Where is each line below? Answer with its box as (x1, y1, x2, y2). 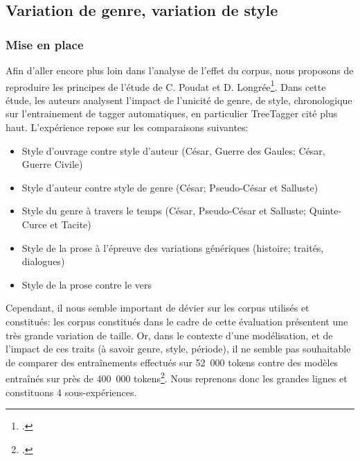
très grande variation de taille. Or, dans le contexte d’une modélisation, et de (6, 327, 333, 342)
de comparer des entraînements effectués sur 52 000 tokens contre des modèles (6, 355, 339, 369)
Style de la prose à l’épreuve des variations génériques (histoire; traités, (21, 240, 324, 255)
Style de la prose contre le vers (21, 277, 152, 291)
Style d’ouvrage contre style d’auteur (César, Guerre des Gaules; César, (21, 143, 325, 157)
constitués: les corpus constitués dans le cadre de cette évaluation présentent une (6, 314, 348, 328)
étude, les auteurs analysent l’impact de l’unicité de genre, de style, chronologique (6, 92, 352, 107)
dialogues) (21, 254, 65, 269)
